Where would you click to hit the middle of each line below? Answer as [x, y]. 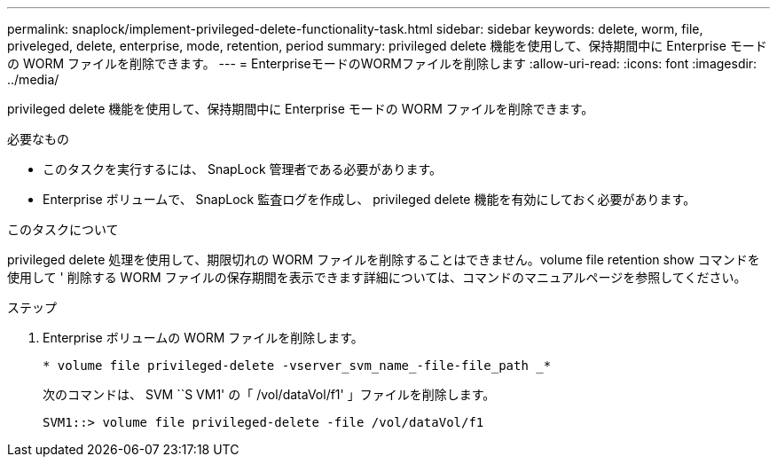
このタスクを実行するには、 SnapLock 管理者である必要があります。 [243, 169]
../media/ [33, 79]
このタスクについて [63, 229]
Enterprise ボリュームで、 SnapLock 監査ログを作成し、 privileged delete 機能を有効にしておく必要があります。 [369, 199]
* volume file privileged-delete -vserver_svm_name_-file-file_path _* [297, 366]
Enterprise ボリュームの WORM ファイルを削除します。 [203, 338]
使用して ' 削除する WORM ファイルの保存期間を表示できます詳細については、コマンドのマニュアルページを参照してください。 [377, 277]
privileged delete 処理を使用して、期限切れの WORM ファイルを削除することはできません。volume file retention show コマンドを [384, 260]
